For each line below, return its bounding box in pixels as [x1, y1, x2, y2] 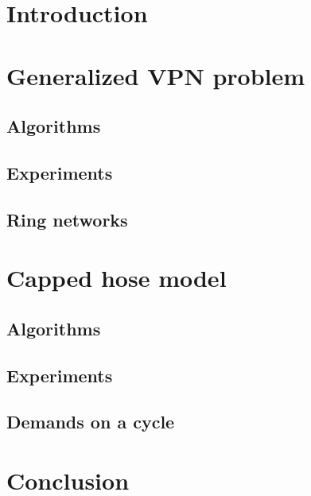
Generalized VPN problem [6, 59, 305, 91]
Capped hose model [6, 262, 227, 294]
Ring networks [6, 207, 128, 231]
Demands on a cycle [6, 409, 175, 434]
